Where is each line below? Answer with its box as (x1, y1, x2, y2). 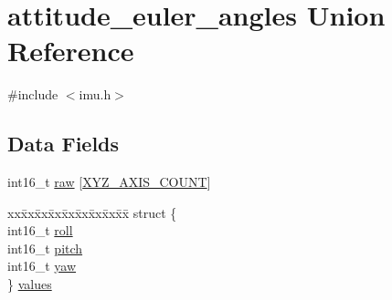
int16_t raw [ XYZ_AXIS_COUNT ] (7, 172, 211, 191)
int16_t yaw (7, 256, 77, 275)
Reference (7, 32, 134, 69)
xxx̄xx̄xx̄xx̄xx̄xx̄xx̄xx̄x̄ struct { (7, 202, 177, 222)
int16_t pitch (7, 238, 83, 257)
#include (7, 85, 58, 104)
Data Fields (7, 129, 120, 158)
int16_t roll (7, 221, 73, 240)
